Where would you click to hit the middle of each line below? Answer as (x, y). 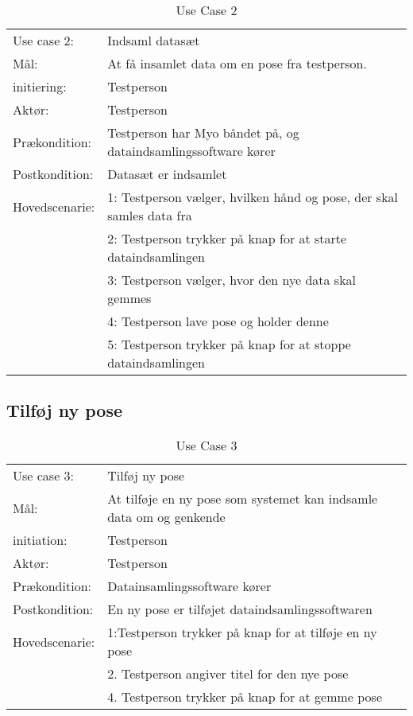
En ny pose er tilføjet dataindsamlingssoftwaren (240, 609)
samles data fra (150, 215)
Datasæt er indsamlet (167, 174)
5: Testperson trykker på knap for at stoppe (229, 344)
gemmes (129, 298)
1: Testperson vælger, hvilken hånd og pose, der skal (253, 197)
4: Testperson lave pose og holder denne (218, 321)
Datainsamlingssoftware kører (189, 586)
